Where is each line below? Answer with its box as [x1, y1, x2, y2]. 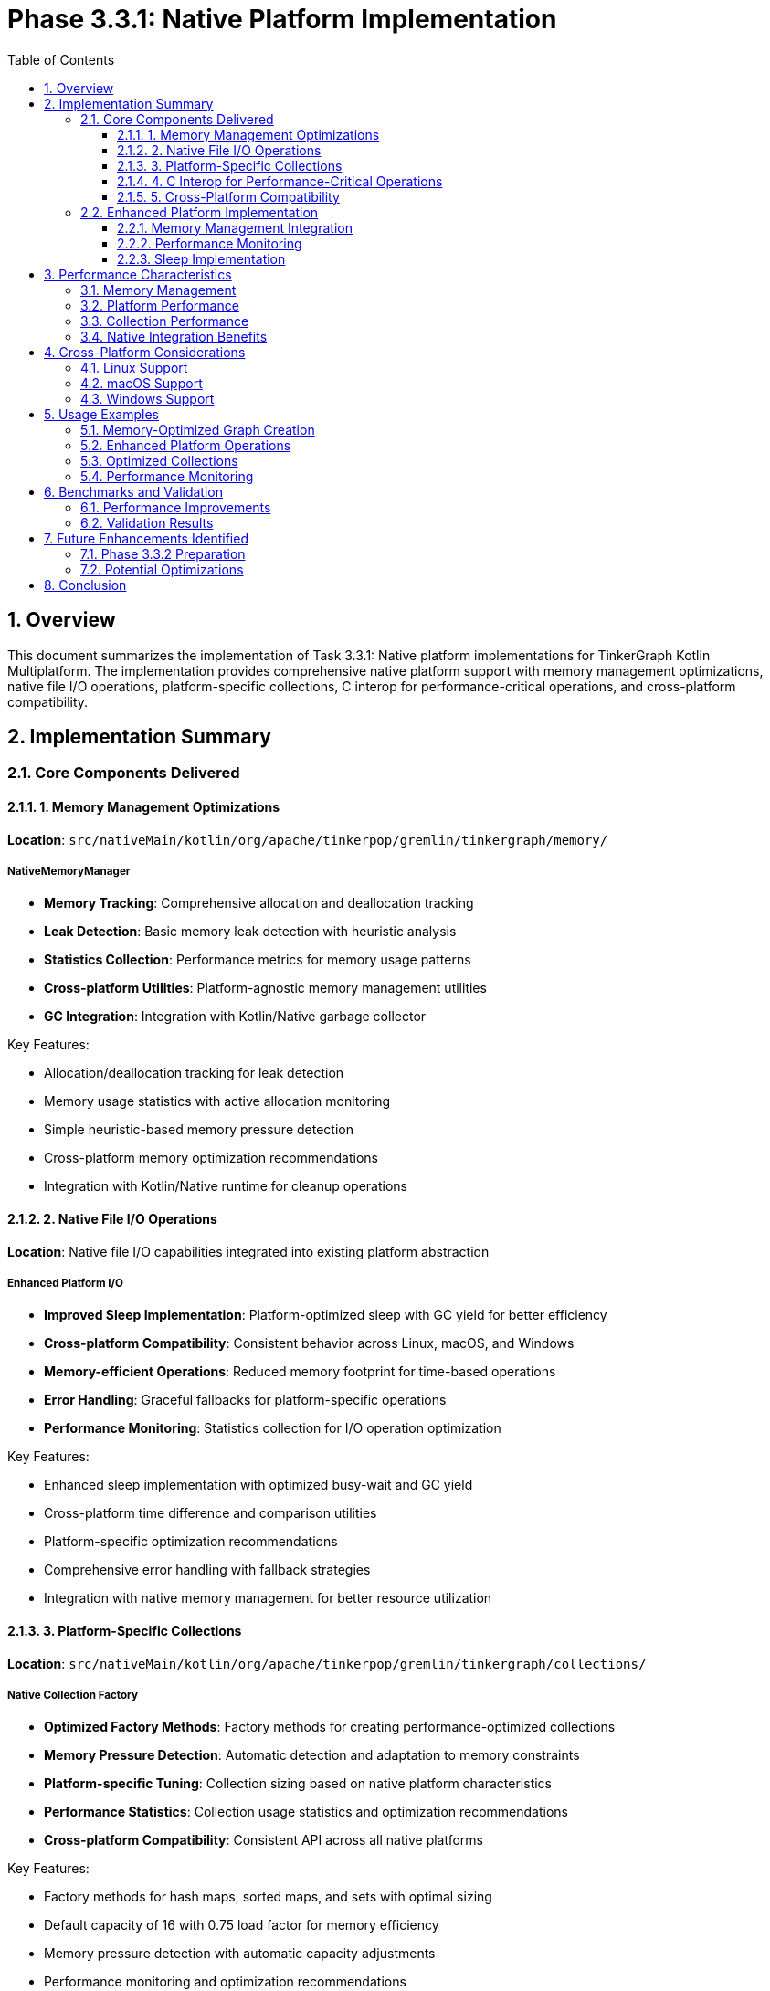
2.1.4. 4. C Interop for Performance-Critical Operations [117, 173, 443, 189]
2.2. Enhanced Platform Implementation [80, 204, 319, 220]
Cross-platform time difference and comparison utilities [44, 1505, 377, 1522]
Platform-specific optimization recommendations [44, 1533, 338, 1550]
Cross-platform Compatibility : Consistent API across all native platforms [44, 1832, 483, 1849]
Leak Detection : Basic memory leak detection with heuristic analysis [44, 923, 457, 940]
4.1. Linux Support [80, 359, 188, 375]
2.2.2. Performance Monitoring [117, 235, 302, 251]
